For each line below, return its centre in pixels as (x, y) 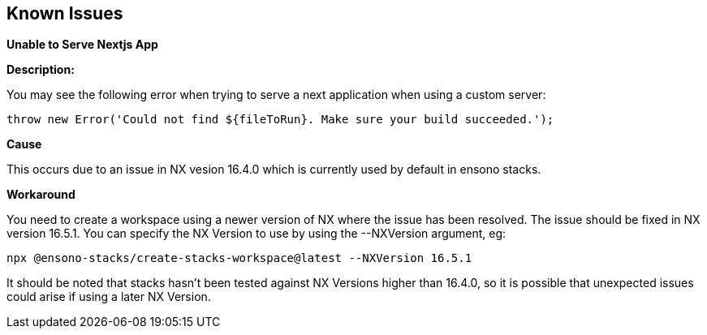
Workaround (41, 195)
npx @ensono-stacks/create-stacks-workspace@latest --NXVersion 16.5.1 (239, 258)
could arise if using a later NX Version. (109, 297)
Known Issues (65, 13)
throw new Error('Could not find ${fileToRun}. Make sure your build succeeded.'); (280, 120)
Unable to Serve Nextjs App (82, 45)
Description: (41, 70)
